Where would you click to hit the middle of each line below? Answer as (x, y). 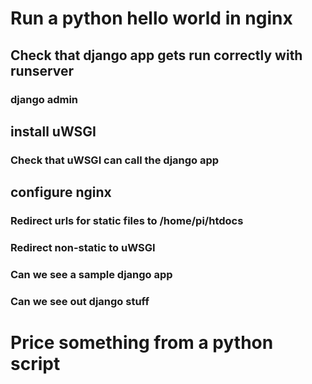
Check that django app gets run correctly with (156, 55)
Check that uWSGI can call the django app (115, 160)
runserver (42, 70)
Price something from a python (142, 343)
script (35, 364)
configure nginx (61, 192)
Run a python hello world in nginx (151, 18)
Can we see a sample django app (91, 274)
